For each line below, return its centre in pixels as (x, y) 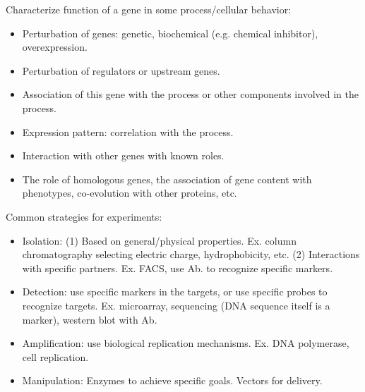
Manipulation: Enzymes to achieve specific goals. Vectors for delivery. (172, 380)
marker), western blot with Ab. (90, 319)
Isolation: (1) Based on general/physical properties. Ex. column (159, 240)
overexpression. (55, 47)
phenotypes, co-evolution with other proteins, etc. (130, 193)
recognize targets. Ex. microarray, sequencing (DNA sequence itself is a (176, 305)
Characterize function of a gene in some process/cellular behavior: (149, 9)
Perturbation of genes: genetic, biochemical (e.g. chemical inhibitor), (170, 33)
